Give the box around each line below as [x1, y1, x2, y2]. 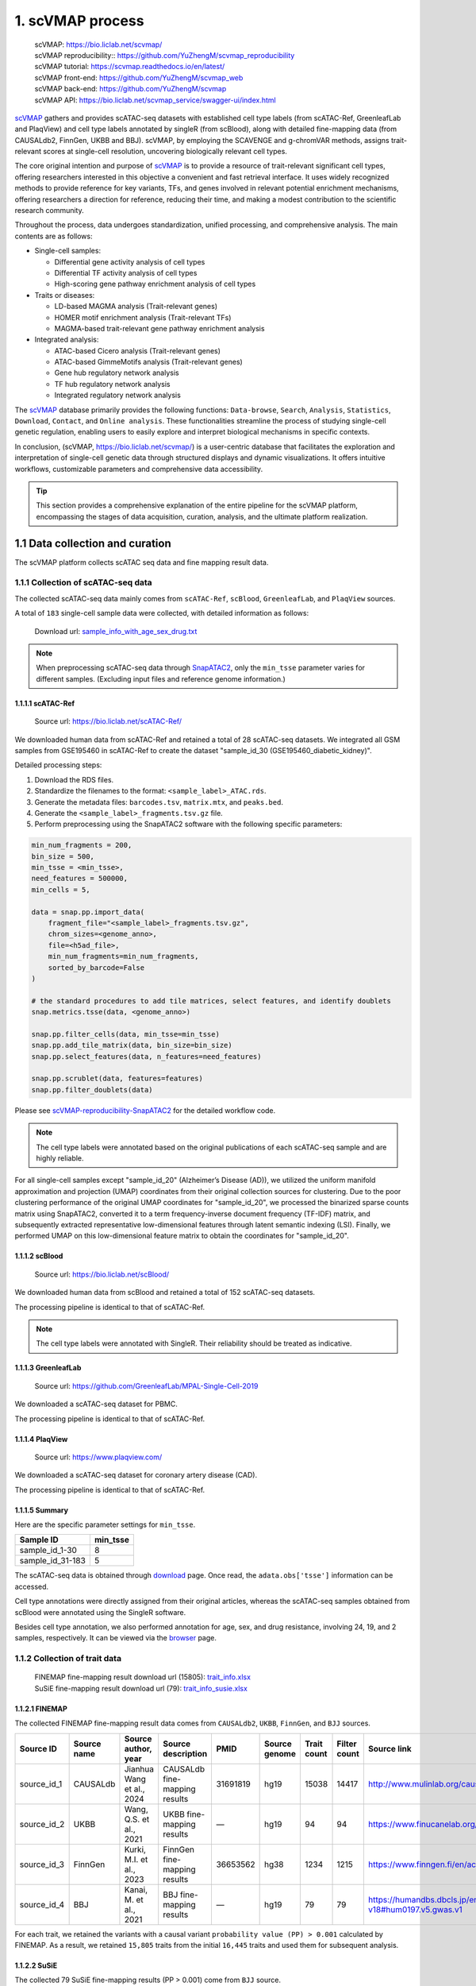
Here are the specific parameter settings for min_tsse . [14, 1520, 196, 1529]
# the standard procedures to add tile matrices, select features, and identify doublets [31, 996, 392, 1005]
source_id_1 [19, 1778, 63, 1789]
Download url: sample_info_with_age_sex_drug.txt [34, 626, 198, 636]
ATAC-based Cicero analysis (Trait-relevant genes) [54, 346, 221, 355]
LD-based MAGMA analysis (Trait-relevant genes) [54, 302, 218, 311]
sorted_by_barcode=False [48, 963, 145, 972]
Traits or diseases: [34, 290, 95, 299]
